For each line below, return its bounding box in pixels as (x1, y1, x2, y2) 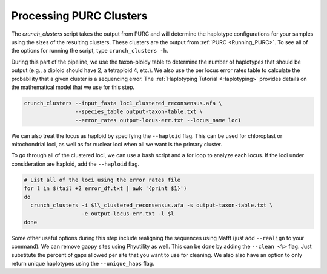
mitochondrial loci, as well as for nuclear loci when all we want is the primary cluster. (11, 141, 223, 148)
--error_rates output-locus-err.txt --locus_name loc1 (74, 117, 242, 123)
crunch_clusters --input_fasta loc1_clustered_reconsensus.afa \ (24, 100, 222, 106)
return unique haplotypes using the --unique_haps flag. (11, 259, 154, 267)
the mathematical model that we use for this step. (11, 83, 135, 91)
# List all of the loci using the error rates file (24, 176, 181, 183)
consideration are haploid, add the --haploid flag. (11, 160, 140, 168)
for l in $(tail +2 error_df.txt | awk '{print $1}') (24, 185, 187, 192)
